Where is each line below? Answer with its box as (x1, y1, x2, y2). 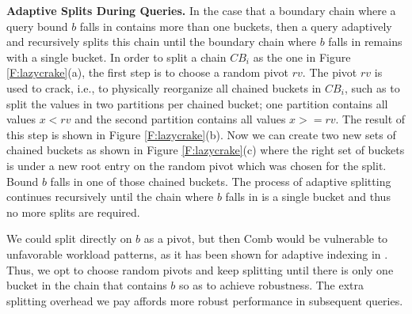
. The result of (335, 111, 406, 127)
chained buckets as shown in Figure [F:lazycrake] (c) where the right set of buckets (6, 142, 405, 158)
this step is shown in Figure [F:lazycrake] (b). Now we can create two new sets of (6, 126, 396, 142)
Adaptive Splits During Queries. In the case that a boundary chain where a (6, 2, 396, 18)
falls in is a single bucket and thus (225, 188, 391, 205)
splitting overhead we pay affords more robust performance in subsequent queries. (6, 292, 403, 308)
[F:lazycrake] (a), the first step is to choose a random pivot (6, 64, 289, 81)
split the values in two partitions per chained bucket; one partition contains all (6, 95, 388, 112)
